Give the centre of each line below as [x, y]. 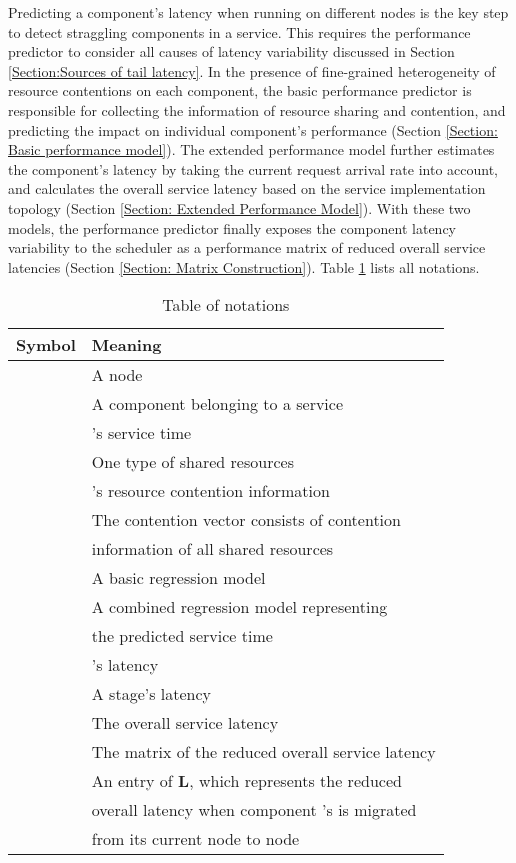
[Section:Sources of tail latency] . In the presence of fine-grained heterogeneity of [252, 70]
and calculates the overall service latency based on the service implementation [247, 188]
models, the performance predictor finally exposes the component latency [232, 227]
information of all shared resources [212, 549]
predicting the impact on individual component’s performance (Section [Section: [253, 129]
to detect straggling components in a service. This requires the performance [239, 31]
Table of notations [226, 305]
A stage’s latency [151, 694]
